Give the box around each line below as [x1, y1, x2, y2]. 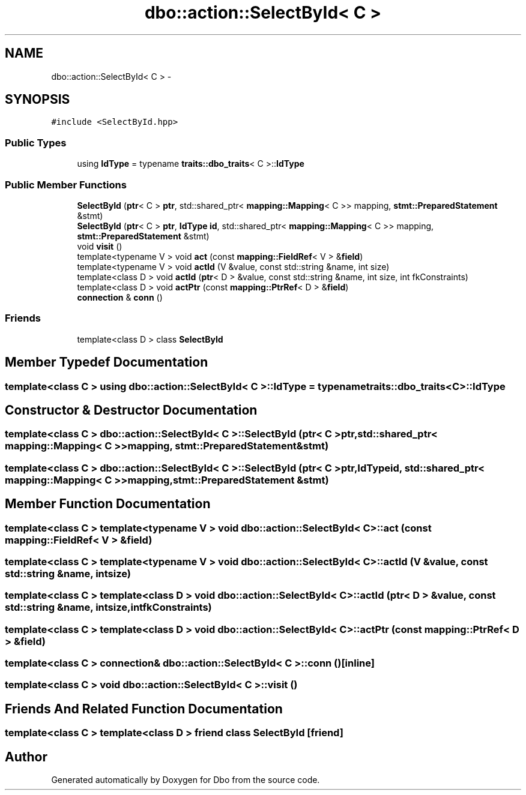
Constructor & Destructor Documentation [5, 402, 258, 418]
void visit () [77, 241, 122, 251]
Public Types [5, 136, 67, 149]
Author [5, 749, 47, 764]
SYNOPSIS [5, 92, 70, 107]
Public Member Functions [5, 178, 127, 191]
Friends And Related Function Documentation [5, 701, 283, 716]
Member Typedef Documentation [5, 355, 208, 370]
